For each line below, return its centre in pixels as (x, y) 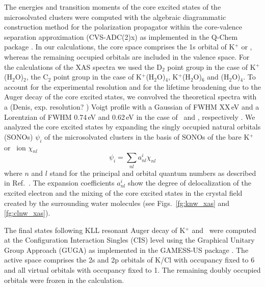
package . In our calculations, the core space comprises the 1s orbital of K (120, 47)
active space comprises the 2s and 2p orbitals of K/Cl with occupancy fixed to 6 (129, 260)
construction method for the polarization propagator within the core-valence (123, 27)
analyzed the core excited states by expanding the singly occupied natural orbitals (132, 127)
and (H (218, 77)
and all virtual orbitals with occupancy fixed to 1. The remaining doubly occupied (132, 270)
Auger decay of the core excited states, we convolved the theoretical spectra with (130, 97)
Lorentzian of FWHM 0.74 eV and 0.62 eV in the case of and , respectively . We (130, 116)
